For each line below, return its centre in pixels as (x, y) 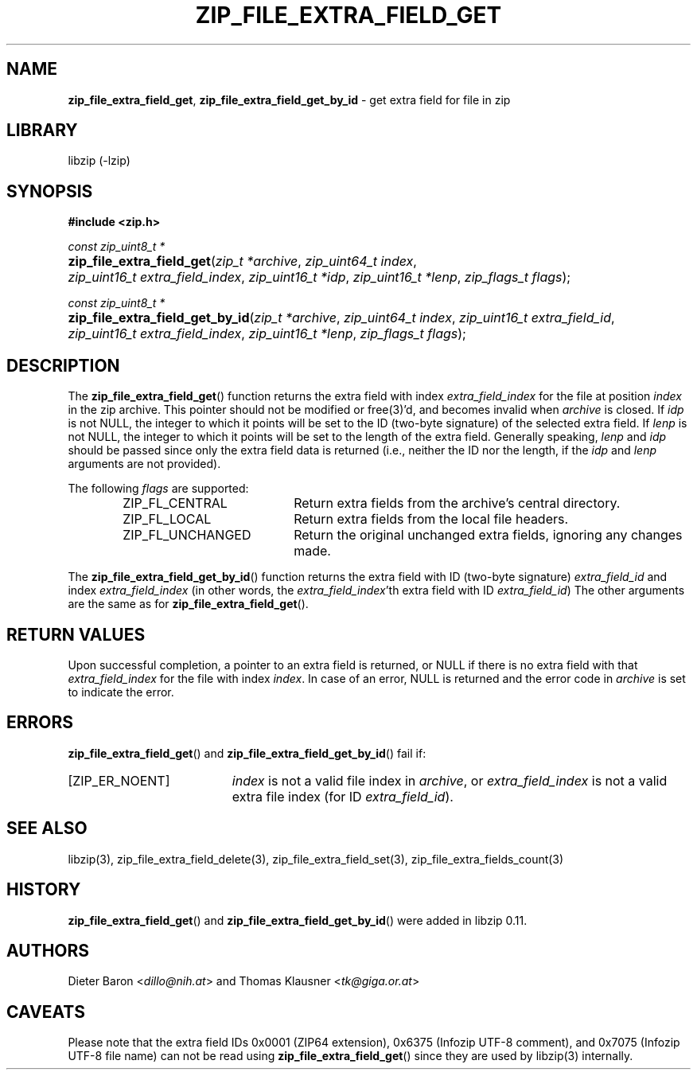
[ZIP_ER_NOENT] (119, 780)
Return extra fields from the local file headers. (431, 519)
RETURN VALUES (76, 634)
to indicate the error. (121, 692)
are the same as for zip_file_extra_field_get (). (188, 604)
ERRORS (40, 723)
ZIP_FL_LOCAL (167, 519)
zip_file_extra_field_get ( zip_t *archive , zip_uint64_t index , (242, 261)
